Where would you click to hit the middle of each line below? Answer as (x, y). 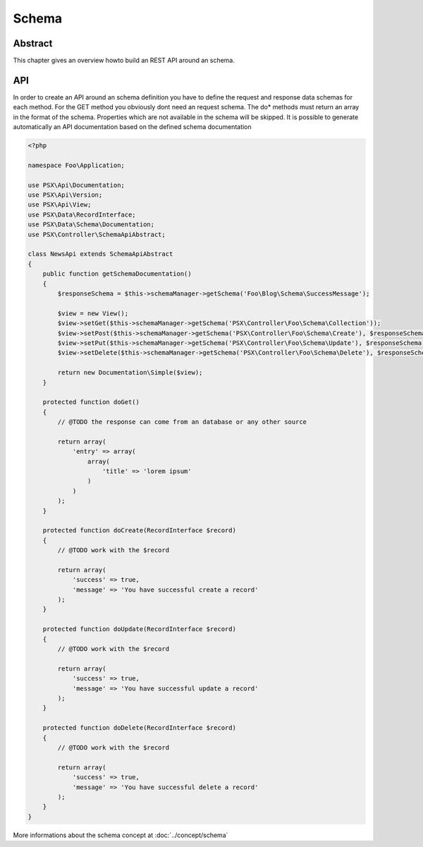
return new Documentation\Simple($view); (130, 373)
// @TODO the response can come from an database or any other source (182, 422)
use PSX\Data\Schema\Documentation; (91, 225)
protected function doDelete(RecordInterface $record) (139, 728)
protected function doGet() (91, 402)
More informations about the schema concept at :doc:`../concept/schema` (121, 835)
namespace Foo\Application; (76, 165)
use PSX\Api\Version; (65, 195)
